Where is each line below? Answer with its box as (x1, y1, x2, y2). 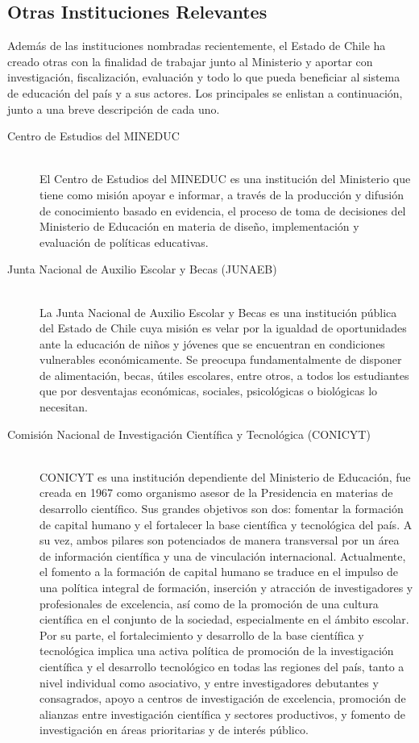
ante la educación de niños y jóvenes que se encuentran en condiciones (39, 335, 385, 352)
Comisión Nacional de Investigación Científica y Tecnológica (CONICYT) (7, 425, 371, 442)
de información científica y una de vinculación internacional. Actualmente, (39, 547, 406, 564)
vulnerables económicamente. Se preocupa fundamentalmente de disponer (39, 351, 402, 368)
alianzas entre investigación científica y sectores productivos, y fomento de (39, 705, 405, 722)
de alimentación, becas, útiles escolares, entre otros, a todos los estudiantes (39, 366, 409, 383)
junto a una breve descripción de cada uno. (7, 100, 220, 117)
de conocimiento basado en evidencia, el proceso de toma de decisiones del (39, 202, 406, 219)
